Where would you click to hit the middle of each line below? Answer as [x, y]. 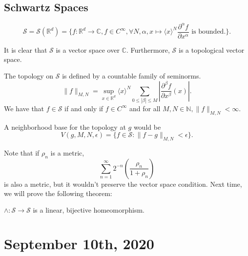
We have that [24, 108]
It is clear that [26, 49]
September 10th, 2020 [79, 243]
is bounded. [209, 32]
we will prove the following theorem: [58, 193]
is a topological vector [212, 49]
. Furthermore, [148, 49]
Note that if [22, 153]
